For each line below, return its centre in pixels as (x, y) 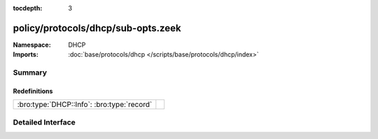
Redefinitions (33, 91)
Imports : (26, 54)
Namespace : (32, 45)
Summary (30, 73)
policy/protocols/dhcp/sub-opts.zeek (97, 28)
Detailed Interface (44, 122)
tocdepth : (28, 8)
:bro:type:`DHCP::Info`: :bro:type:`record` (85, 105)
